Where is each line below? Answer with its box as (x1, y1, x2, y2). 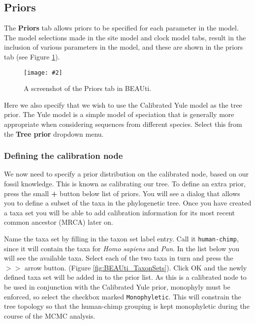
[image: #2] (24, 69, 63, 76)
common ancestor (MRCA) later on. (4, 217, 113, 227)
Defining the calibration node (4, 149, 123, 162)
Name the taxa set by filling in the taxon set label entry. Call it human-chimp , (4, 233, 239, 243)
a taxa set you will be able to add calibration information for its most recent (4, 207, 235, 217)
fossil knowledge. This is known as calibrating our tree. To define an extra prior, (4, 178, 246, 189)
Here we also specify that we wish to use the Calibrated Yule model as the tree (4, 99, 242, 110)
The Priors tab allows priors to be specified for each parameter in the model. (4, 23, 239, 33)
